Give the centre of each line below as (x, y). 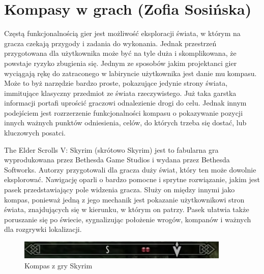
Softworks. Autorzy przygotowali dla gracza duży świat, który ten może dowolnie (130, 169)
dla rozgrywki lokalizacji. (43, 229)
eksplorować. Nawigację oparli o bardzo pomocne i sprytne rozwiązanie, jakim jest (132, 179)
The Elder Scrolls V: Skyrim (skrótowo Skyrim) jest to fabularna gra (111, 149)
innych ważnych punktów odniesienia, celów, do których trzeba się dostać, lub (125, 123)
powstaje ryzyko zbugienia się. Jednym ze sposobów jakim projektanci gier (121, 63)
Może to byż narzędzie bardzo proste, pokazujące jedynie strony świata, (116, 83)
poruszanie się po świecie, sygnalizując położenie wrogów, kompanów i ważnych (128, 219)
